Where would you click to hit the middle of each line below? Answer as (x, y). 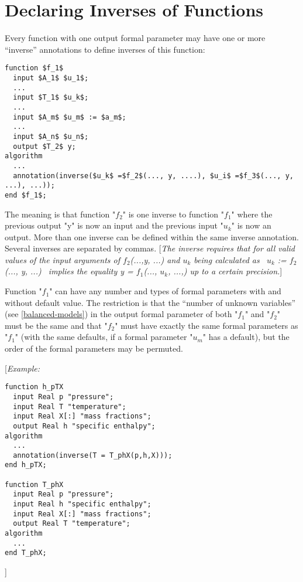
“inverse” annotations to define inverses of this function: (105, 49)
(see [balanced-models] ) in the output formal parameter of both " (121, 314)
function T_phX (34, 484)
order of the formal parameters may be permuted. (94, 348)
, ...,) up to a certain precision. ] (225, 271)
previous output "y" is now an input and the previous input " (114, 225)
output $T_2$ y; (44, 146)
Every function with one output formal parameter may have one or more (135, 38)
